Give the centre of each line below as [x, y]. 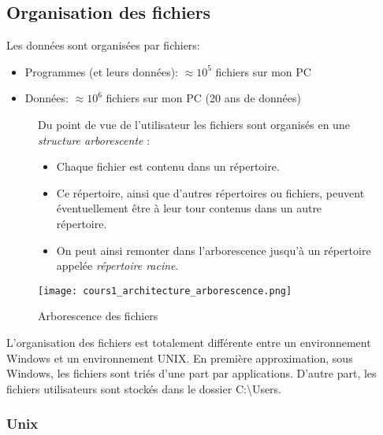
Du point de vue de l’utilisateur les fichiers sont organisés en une [194, 124]
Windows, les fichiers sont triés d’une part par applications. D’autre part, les [191, 373]
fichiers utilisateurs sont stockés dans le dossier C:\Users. [144, 388]
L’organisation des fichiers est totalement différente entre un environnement [189, 342]
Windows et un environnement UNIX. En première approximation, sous [180, 358]
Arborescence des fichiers [98, 316]
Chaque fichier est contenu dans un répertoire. [168, 166]
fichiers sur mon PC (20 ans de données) [204, 98]
